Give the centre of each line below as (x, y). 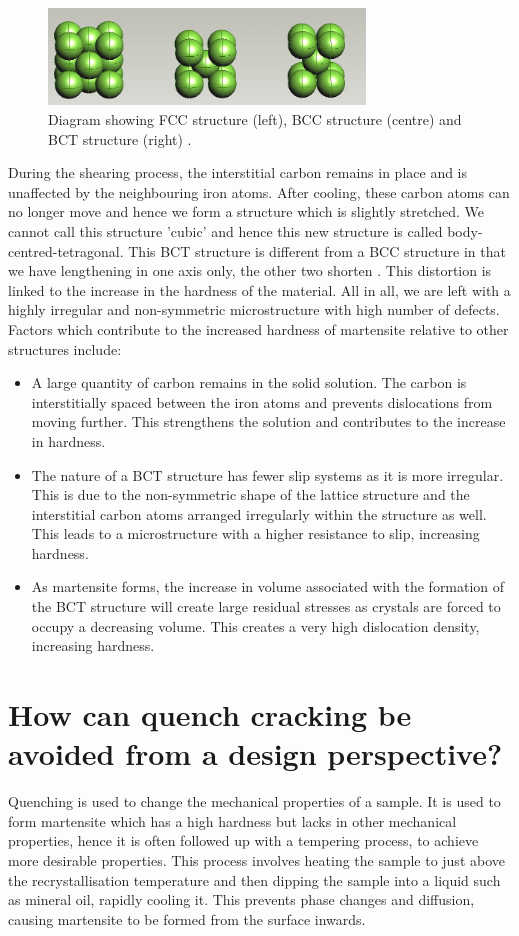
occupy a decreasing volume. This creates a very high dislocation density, (255, 625)
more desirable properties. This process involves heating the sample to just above (256, 859)
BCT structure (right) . (120, 138)
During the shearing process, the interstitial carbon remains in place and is (238, 172)
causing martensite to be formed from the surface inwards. (187, 918)
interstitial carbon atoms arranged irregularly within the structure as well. (259, 513)
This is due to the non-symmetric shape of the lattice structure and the (250, 494)
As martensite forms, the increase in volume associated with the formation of (268, 586)
